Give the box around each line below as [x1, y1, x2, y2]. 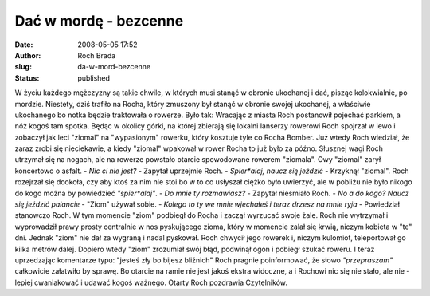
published [77, 73, 111, 83]
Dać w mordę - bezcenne [14, 12, 184, 30]
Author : [14, 50, 41, 60]
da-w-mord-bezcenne [77, 62, 151, 72]
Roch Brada [77, 50, 116, 60]
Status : [14, 73, 40, 83]
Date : [14, 40, 33, 49]
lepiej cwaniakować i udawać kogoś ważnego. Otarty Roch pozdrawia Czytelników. [14, 278, 288, 287]
